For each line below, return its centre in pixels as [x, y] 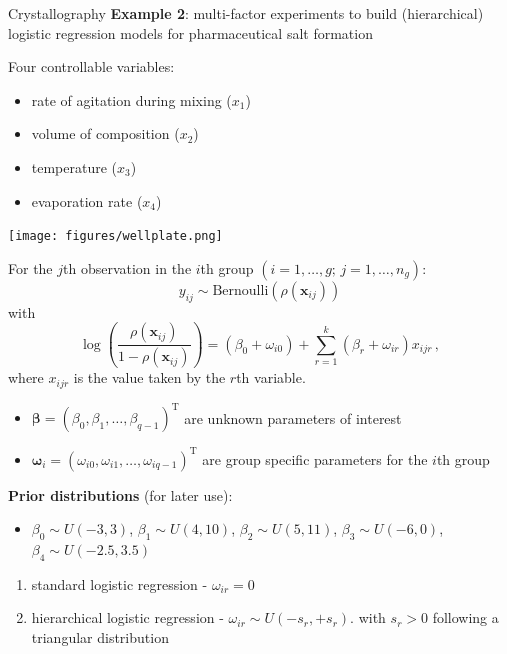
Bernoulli [240, 290]
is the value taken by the [149, 377]
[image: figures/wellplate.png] [115, 236]
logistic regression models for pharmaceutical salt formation [190, 32]
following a [465, 617]
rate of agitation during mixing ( [131, 99]
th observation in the [127, 267]
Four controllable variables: [91, 66]
